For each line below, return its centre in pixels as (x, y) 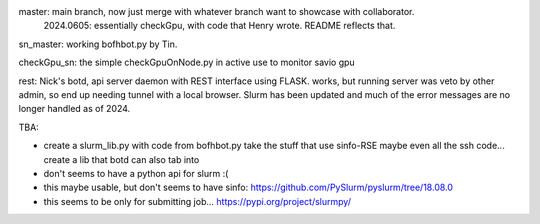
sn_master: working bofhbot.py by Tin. (98, 44)
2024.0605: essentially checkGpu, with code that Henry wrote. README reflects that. (219, 26)
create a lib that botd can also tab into (121, 159)
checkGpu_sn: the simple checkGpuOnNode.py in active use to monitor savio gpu (186, 62)
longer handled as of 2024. (74, 109)
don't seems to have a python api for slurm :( (136, 173)
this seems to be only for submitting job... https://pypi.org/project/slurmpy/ (197, 201)
